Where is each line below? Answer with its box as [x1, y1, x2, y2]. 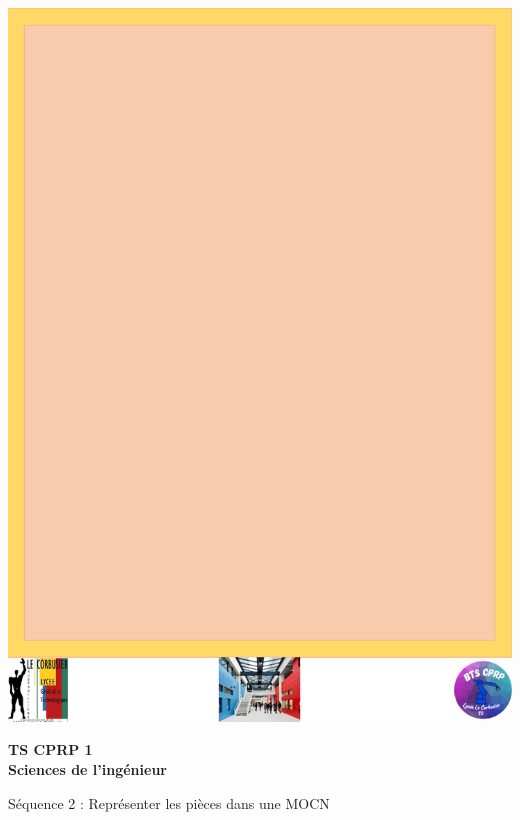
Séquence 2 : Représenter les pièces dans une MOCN [8, 792, 330, 813]
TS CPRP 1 [8, 739, 93, 760]
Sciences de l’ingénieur [8, 759, 167, 779]
